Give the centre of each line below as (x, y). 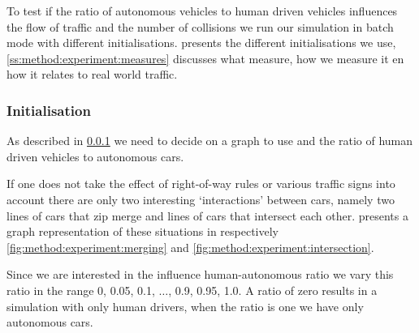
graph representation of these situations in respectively (143, 231)
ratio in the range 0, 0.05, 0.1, (81, 290)
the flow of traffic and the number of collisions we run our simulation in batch (200, 26)
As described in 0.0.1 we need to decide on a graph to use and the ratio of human (210, 141)
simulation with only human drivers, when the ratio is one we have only (185, 306)
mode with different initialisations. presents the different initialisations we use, (201, 43)
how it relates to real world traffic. (92, 74)
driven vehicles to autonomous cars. (95, 156)
